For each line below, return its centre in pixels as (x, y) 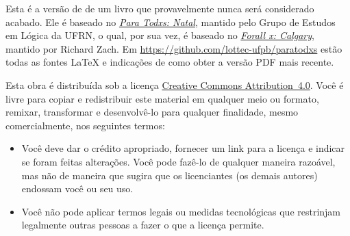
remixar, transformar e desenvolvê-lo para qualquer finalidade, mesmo (152, 112)
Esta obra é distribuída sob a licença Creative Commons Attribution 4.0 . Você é (175, 84)
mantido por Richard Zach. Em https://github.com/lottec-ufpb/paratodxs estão (174, 48)
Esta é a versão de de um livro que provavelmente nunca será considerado (160, 8)
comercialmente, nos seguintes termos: (85, 125)
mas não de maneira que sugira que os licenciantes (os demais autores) (170, 175)
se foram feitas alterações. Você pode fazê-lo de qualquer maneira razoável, (178, 161)
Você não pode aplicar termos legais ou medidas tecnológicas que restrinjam (181, 211)
